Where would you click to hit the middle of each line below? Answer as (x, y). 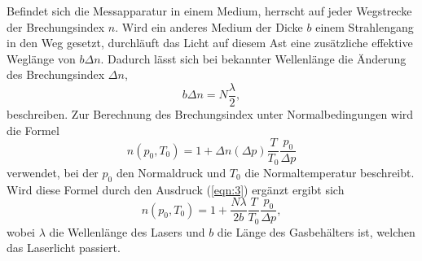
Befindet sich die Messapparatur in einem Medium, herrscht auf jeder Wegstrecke (209, 11)
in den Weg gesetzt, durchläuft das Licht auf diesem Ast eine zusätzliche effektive (210, 43)
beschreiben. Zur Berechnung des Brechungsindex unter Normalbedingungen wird (210, 114)
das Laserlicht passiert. (64, 248)
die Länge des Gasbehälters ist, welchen (316, 231)
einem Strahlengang (365, 26)
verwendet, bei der (53, 172)
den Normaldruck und (171, 172)
